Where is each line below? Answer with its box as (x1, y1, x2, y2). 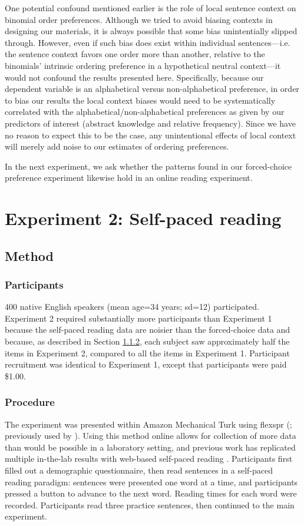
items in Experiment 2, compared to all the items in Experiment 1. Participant (5, 346, 290, 359)
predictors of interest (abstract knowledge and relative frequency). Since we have (5, 117, 296, 129)
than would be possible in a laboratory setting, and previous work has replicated (5, 441, 296, 453)
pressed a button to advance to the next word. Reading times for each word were (5, 487, 297, 499)
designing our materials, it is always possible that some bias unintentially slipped (5, 25, 298, 37)
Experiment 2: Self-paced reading (5, 206, 282, 230)
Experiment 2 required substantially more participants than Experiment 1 (5, 312, 272, 324)
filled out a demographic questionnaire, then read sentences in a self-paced (5, 464, 273, 477)
